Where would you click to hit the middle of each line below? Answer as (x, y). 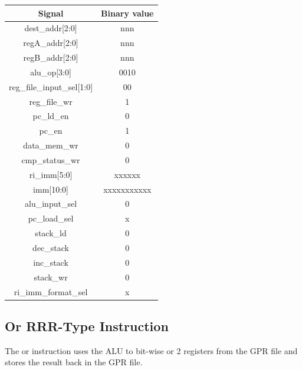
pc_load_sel (51, 218)
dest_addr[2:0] (51, 28)
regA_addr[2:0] (51, 43)
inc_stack (51, 262)
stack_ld (51, 233)
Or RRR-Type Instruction (87, 326)
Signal (51, 13)
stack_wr (51, 277)
